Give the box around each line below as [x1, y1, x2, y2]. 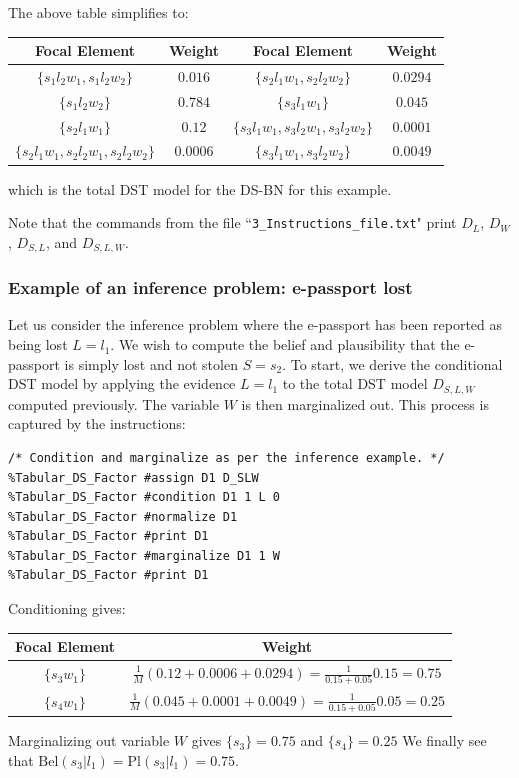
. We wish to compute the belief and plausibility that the [110, 334, 460, 355]
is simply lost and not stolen [64, 353, 238, 374]
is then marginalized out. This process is [241, 393, 489, 414]
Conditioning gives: [8, 598, 126, 619]
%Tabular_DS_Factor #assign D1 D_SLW [8, 470, 259, 485]
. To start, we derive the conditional [282, 353, 503, 374]
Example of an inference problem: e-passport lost [8, 275, 413, 300]
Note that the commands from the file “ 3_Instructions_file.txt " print [8, 212, 457, 233]
